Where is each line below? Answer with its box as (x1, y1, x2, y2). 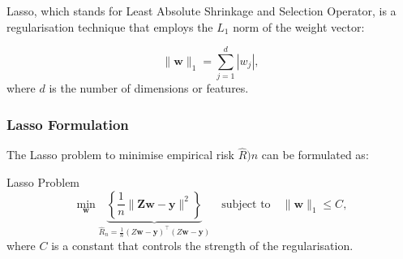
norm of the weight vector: (233, 18, 365, 35)
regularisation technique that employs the (6, 18, 213, 35)
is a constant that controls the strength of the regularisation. (51, 236, 354, 253)
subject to (221, 198, 271, 210)
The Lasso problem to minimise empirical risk (6, 146, 234, 163)
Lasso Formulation (6, 114, 129, 134)
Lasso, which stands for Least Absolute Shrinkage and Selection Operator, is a (6, 2, 397, 19)
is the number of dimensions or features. (49, 80, 249, 97)
